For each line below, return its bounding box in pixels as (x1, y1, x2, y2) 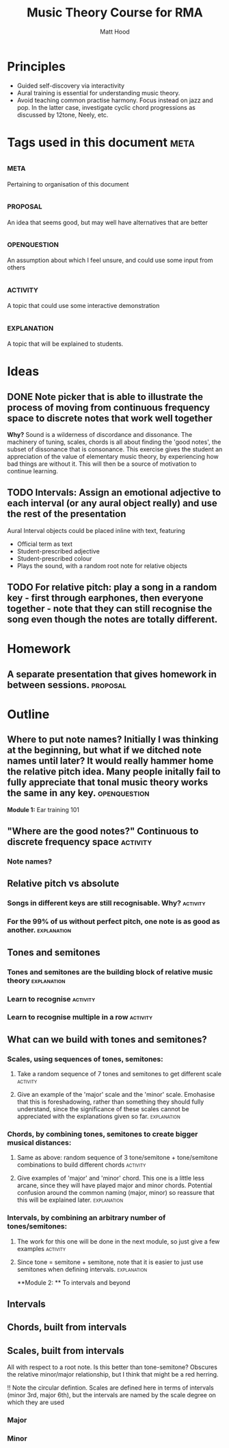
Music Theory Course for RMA (26, 5, 204, 21)
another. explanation (7, 925, 72, 935)
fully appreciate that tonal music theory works (7, 776, 208, 788)
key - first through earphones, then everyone (7, 592, 204, 604)
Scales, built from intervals (7, 1344, 124, 1356)
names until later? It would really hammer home (7, 755, 214, 767)
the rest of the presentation (7, 508, 126, 520)
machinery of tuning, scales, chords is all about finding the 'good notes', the (7, 438, 221, 446)
